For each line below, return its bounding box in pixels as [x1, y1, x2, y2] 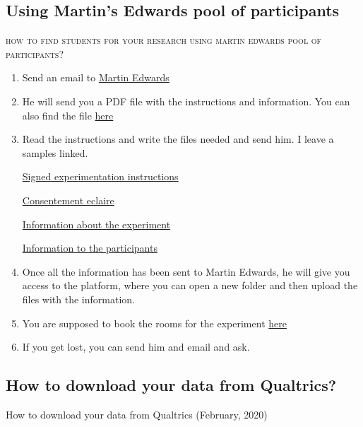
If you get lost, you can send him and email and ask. [22, 339, 250, 354]
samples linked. [22, 145, 88, 160]
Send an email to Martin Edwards [22, 70, 169, 85]
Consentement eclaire [22, 192, 114, 207]
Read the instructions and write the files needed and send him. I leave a [22, 131, 334, 146]
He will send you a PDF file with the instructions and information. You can [22, 93, 350, 108]
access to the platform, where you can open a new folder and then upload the [22, 278, 358, 293]
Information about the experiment [22, 216, 171, 231]
